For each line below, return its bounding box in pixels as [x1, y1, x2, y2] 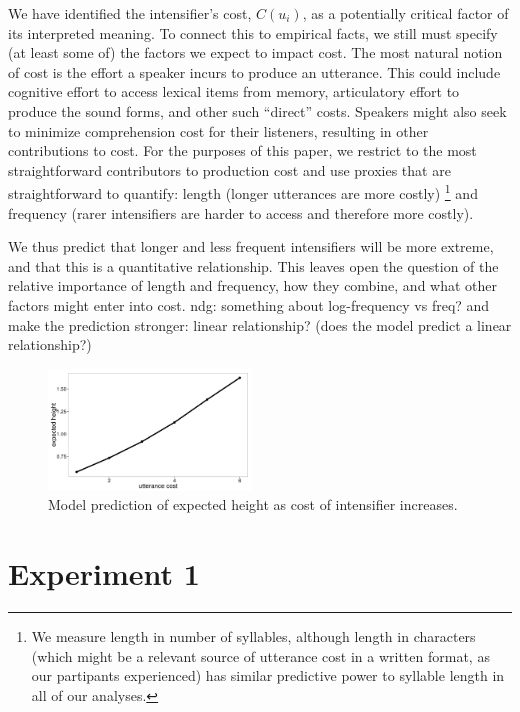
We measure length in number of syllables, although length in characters [31, 626, 476, 647]
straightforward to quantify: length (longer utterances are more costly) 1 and [8, 180, 478, 203]
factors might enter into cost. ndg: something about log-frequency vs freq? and [8, 294, 490, 315]
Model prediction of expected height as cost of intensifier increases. [48, 494, 458, 515]
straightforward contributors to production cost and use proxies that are [8, 159, 451, 180]
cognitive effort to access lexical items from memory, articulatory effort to [8, 81, 460, 102]
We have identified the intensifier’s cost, [8, 3, 252, 23]
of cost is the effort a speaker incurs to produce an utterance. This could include [8, 61, 501, 82]
